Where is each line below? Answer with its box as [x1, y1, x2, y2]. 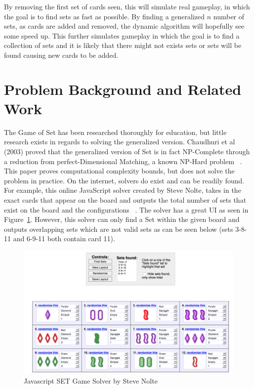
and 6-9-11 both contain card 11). [13, 233, 115, 244]
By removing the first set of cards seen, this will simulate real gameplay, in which [4, 1, 250, 11]
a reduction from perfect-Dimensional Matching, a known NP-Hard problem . [4, 156, 242, 166]
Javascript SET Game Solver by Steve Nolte [24, 376, 158, 386]
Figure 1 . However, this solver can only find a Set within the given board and [4, 214, 240, 224]
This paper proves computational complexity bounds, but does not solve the [4, 166, 235, 176]
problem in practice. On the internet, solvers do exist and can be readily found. [4, 175, 245, 185]
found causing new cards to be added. [4, 49, 119, 60]
